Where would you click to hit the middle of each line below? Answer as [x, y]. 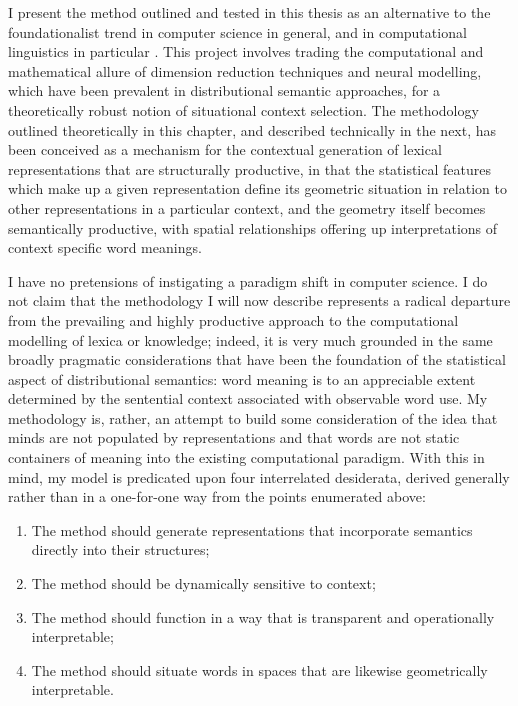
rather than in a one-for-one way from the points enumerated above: [217, 496]
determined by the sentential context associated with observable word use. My [248, 398]
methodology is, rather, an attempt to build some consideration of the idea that [253, 417]
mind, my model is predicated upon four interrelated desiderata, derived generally [259, 476]
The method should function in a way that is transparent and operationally [263, 616]
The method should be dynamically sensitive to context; [203, 583]
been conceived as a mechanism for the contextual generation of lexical [225, 149]
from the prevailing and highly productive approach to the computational [233, 319]
